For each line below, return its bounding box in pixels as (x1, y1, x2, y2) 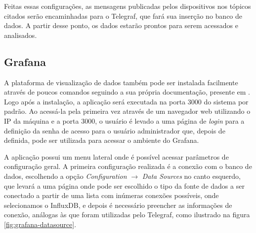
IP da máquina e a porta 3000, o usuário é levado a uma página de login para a (4, 115, 245, 126)
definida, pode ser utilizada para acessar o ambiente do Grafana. (4, 135, 199, 145)
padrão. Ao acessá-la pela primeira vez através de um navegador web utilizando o (4, 106, 251, 116)
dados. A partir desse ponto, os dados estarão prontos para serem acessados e (4, 20, 238, 31)
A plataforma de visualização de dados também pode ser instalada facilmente (4, 77, 238, 87)
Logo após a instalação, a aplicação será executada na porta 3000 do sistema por (4, 96, 249, 106)
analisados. (4, 30, 37, 40)
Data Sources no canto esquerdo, (142, 170, 241, 181)
